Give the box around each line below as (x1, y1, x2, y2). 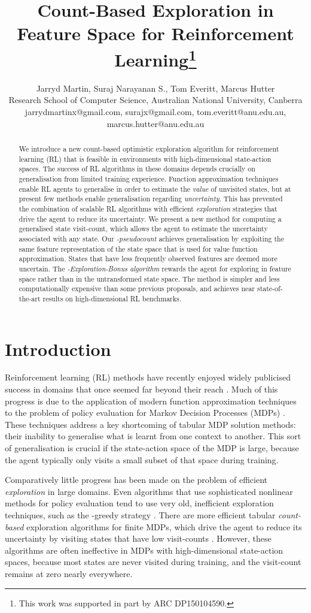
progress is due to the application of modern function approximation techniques (5, 394, 297, 407)
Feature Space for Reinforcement (17, 21, 294, 46)
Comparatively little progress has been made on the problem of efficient (5, 473, 268, 486)
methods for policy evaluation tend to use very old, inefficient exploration (5, 497, 274, 509)
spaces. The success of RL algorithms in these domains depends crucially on (19, 164, 255, 174)
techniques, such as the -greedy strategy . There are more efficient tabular (5, 508, 276, 521)
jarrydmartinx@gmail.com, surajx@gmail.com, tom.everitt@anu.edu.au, (25, 105, 286, 118)
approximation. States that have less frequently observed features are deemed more (19, 253, 278, 264)
